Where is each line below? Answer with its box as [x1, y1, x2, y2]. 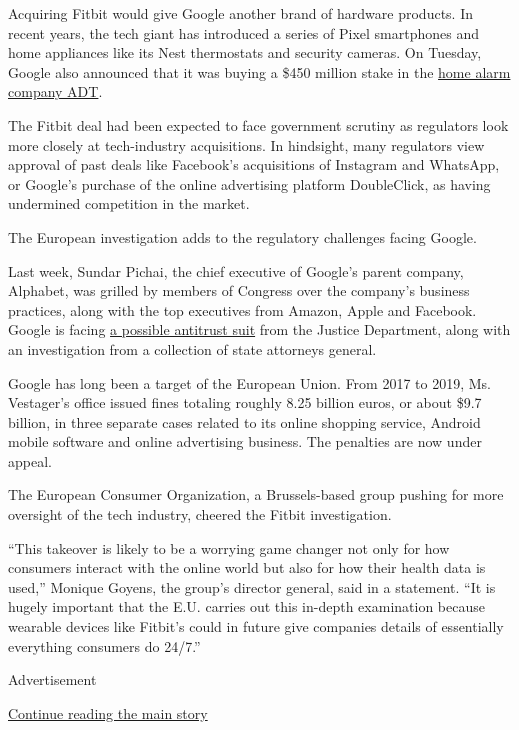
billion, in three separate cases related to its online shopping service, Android [8, 411, 481, 432]
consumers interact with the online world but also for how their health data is [8, 557, 486, 578]
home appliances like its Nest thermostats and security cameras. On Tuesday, [8, 42, 482, 63]
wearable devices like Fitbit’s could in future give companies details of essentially [8, 616, 504, 637]
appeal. [8, 450, 52, 471]
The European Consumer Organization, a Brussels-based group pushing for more [8, 484, 504, 505]
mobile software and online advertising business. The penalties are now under [8, 431, 482, 452]
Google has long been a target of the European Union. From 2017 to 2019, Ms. [8, 372, 491, 393]
